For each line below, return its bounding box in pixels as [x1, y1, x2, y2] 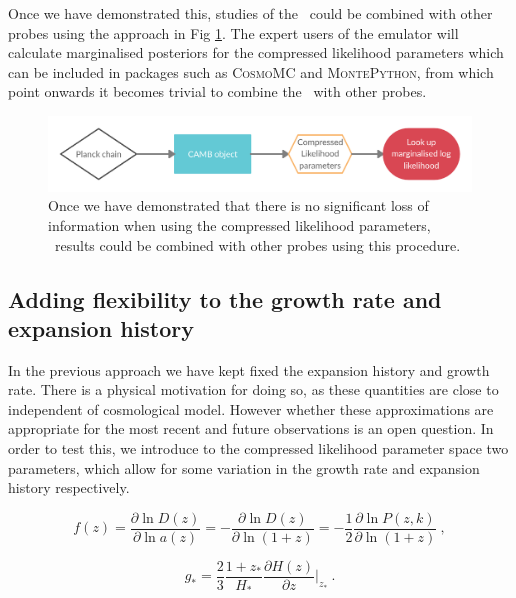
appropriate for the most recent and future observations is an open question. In [8, 418, 494, 439]
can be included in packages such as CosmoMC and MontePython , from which [8, 61, 494, 82]
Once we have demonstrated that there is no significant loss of [48, 195, 429, 216]
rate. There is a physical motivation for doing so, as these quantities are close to [8, 379, 499, 400]
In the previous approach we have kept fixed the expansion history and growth [8, 359, 490, 380]
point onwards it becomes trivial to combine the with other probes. [8, 81, 427, 102]
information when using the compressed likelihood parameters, [48, 214, 431, 235]
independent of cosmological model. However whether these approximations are [8, 398, 494, 419]
